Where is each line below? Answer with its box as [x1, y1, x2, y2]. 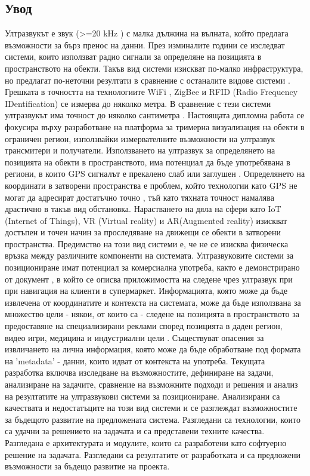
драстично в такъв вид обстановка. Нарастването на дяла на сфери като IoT [5, 202, 281, 215]
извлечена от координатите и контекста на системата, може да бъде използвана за [5, 296, 301, 308]
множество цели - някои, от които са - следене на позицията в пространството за [5, 308, 299, 320]
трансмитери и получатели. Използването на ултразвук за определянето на [5, 144, 275, 156]
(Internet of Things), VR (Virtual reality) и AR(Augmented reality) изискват [5, 214, 287, 226]
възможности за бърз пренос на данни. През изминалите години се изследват [5, 38, 285, 51]
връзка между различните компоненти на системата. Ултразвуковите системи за [5, 249, 294, 262]
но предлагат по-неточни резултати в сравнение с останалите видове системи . [5, 73, 290, 86]
